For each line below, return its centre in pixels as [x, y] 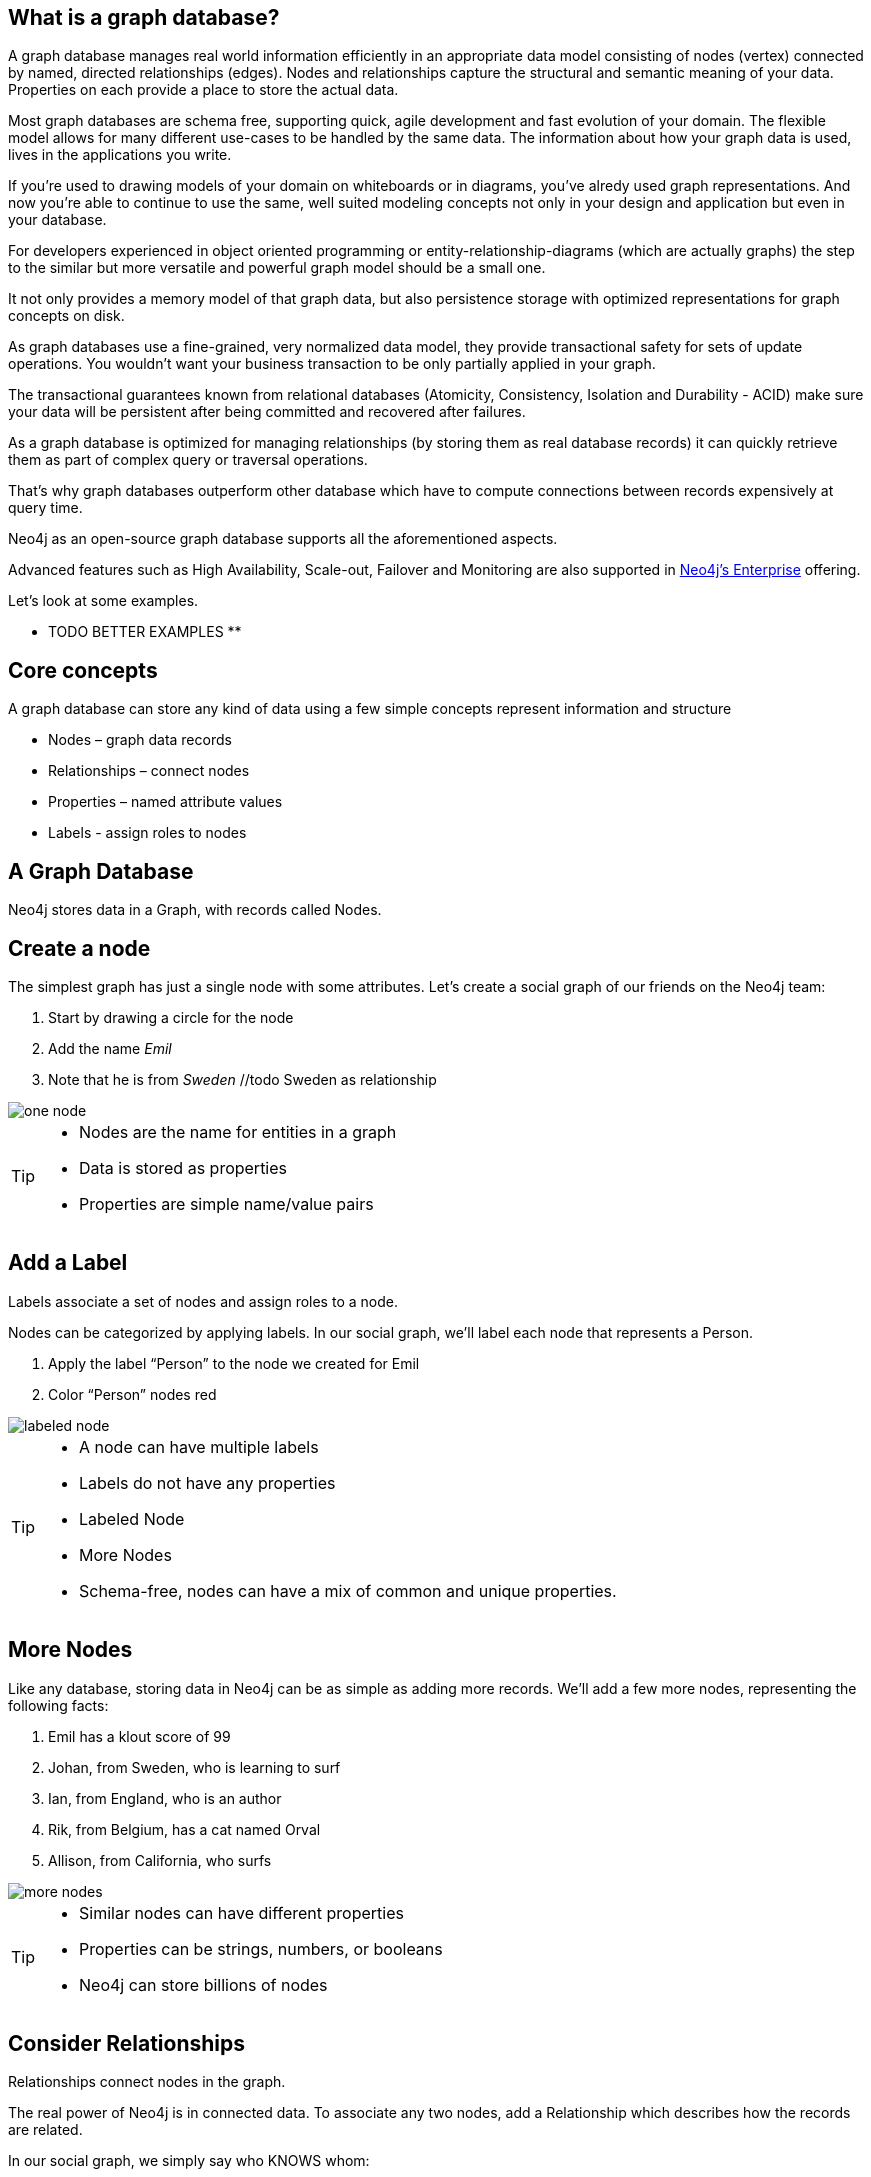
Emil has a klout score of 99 [139, 1736]
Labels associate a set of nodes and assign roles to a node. [203, 1301]
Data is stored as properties [183, 1167]
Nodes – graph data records [140, 740]
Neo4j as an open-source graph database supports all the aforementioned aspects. [283, 539]
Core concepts [83, 670]
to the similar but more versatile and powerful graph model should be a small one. [277, 268]
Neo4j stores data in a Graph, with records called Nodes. [195, 910]
